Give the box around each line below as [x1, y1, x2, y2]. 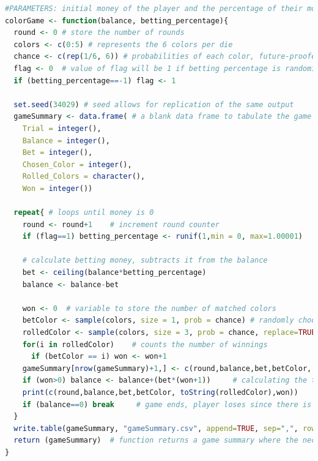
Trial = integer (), [22, 124, 102, 133]
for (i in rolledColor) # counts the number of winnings [22, 340, 268, 349]
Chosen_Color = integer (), [22, 160, 132, 169]
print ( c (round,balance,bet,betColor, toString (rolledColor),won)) [22, 388, 298, 397]
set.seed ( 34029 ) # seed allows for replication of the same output [13, 100, 294, 109]
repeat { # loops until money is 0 [13, 208, 154, 217]
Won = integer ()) [22, 184, 93, 193]
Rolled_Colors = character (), [22, 172, 146, 181]
